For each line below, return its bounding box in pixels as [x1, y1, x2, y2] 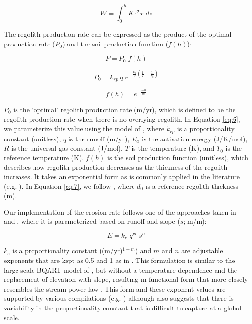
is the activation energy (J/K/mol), [141, 133, 248, 143]
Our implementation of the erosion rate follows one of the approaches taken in [4, 206, 236, 216]
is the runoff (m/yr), [68, 133, 130, 143]
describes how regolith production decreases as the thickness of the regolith [4, 162, 228, 172]
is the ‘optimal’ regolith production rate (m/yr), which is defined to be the [13, 104, 236, 114]
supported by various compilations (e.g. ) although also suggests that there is [4, 293, 234, 303]
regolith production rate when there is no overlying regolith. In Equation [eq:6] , [4, 114, 240, 124]
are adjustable [181, 246, 223, 256]
